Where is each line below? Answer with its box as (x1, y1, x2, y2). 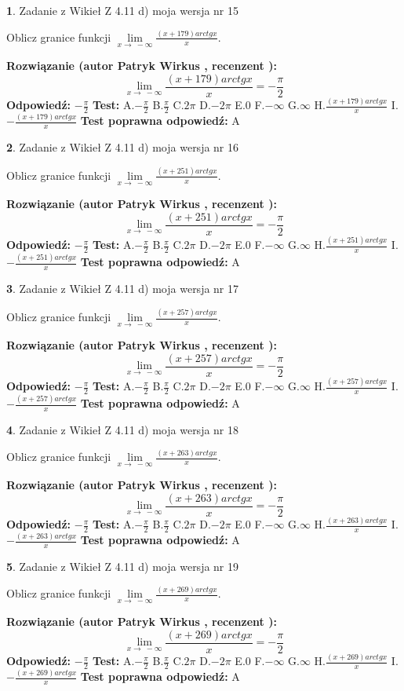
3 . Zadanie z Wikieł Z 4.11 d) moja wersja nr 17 (6, 280, 239, 297)
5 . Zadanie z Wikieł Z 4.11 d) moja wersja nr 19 (6, 558, 239, 575)
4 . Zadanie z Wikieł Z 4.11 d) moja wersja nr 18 (6, 422, 239, 438)
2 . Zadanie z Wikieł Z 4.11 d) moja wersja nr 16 (6, 139, 239, 155)
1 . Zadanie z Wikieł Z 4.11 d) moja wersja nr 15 (6, 2, 239, 18)
